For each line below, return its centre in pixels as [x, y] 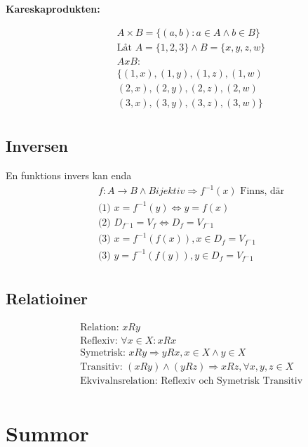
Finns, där [262, 192]
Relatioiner [47, 298]
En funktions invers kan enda [69, 175]
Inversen [37, 146]
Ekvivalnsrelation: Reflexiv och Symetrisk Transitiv [192, 381]
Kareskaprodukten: [53, 8]
